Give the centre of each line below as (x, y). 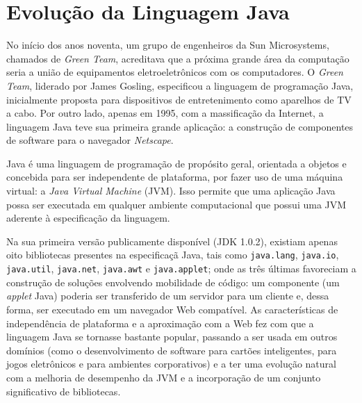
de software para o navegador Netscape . (90, 140)
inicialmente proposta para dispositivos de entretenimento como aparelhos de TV (179, 99)
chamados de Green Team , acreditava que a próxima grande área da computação (178, 58)
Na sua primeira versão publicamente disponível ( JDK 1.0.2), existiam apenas (172, 241)
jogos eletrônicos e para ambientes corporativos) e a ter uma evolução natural (171, 364)
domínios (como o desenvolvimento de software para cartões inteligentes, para (172, 350)
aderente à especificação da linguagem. (88, 218)
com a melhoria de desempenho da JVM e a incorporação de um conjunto (164, 377)
